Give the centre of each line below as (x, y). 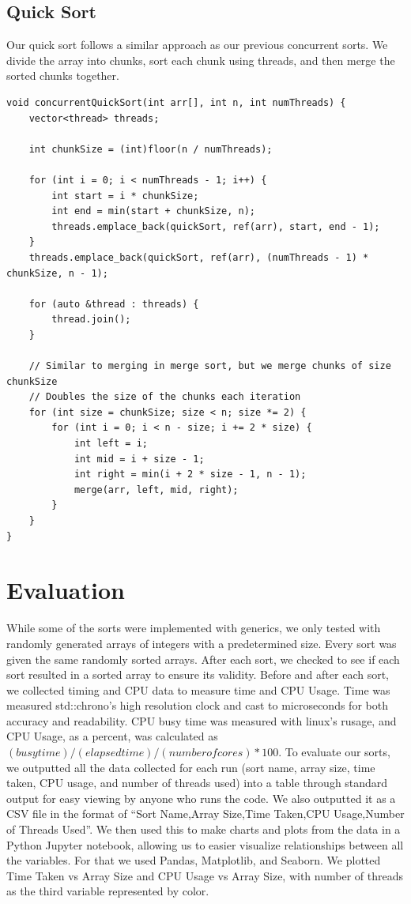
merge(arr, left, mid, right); (156, 490)
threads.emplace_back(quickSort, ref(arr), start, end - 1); (216, 226)
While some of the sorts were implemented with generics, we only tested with (194, 628)
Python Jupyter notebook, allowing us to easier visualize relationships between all (205, 844)
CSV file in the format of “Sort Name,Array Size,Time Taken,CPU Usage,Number (205, 814)
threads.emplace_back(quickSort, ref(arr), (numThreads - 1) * (199, 257)
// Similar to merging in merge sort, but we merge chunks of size (210, 366)
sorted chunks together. (63, 75)
